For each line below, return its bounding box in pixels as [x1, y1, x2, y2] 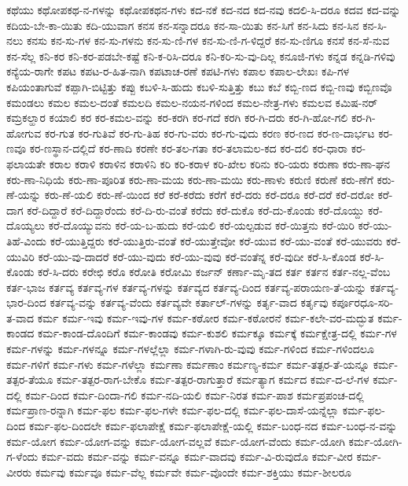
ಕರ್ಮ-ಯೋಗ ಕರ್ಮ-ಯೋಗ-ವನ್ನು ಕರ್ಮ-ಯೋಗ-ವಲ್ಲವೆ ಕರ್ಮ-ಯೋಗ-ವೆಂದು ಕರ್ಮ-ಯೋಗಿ [6, 433, 345, 449]
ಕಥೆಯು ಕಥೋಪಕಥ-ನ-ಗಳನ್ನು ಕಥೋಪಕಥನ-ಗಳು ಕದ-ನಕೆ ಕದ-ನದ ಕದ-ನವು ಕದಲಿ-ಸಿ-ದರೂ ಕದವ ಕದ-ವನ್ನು [6, 2, 401, 17]
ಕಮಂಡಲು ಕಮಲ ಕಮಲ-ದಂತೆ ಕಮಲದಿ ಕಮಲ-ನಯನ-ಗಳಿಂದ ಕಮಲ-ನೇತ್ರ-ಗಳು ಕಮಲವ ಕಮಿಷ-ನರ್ [6, 94, 378, 110]
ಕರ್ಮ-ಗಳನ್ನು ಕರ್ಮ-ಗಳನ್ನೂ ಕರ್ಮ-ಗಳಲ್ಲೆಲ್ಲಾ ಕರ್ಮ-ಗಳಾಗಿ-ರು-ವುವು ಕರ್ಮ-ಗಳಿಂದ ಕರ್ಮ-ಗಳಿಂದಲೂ [6, 341, 374, 357]
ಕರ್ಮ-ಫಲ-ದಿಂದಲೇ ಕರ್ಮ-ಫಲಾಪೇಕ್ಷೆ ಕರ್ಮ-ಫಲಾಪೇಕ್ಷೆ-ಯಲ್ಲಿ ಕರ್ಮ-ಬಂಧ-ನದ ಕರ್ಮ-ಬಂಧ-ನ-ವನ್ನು [28, 418, 398, 434]
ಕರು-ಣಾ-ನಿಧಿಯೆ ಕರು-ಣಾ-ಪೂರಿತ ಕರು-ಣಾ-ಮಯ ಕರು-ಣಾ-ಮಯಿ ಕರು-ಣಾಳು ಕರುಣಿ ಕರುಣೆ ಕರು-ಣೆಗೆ [6, 171, 373, 187]
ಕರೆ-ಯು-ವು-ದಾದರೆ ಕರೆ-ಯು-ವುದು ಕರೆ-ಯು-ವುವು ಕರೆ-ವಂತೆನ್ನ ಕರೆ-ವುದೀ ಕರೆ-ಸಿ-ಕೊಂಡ [38, 248, 356, 264]
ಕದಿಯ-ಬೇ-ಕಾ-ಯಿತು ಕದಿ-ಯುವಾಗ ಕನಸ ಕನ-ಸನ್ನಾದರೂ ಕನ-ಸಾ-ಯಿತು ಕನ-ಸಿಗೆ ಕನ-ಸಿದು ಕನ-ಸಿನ [6, 17, 359, 33]
